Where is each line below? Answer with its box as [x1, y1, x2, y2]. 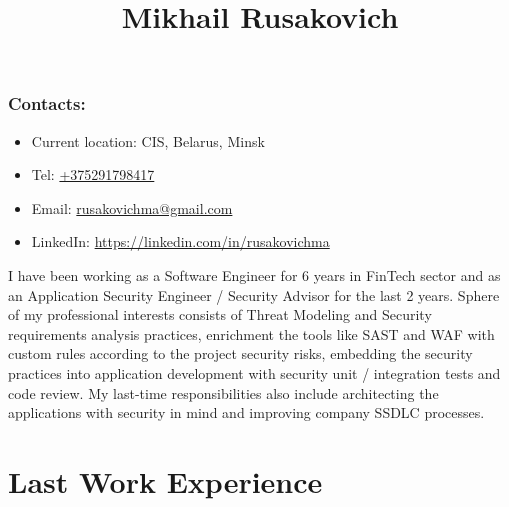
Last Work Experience [8, 460, 323, 501]
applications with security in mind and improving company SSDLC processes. [8, 402, 485, 423]
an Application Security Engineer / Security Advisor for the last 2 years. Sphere [8, 284, 500, 305]
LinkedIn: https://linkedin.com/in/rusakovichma [31, 231, 330, 252]
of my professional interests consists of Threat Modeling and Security [8, 304, 432, 325]
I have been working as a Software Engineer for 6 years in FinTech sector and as [8, 265, 501, 286]
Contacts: [8, 91, 86, 116]
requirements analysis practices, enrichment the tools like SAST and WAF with [8, 323, 495, 344]
